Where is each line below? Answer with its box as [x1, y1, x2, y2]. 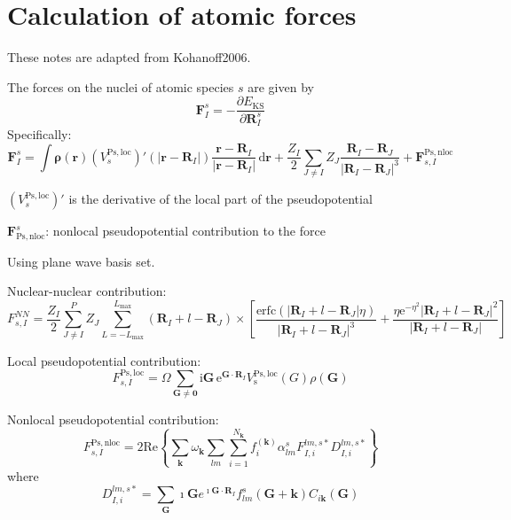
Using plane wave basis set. [7, 252, 155, 270]
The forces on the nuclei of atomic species [7, 77, 234, 96]
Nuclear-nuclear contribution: [7, 282, 167, 300]
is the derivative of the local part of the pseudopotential [68, 190, 373, 208]
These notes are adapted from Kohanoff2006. [7, 48, 251, 66]
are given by [248, 77, 314, 96]
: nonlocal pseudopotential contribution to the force [45, 221, 326, 240]
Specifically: [7, 125, 72, 144]
